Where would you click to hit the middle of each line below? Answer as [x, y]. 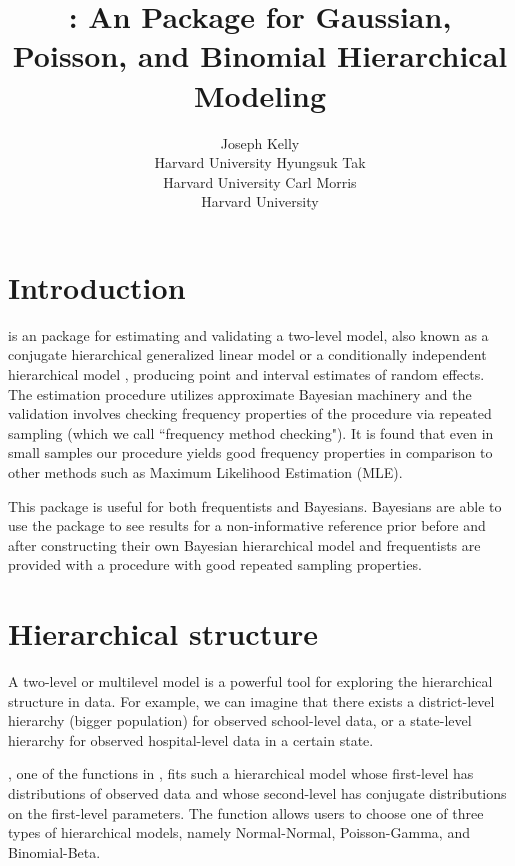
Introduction [97, 286]
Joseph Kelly [260, 142]
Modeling [260, 94]
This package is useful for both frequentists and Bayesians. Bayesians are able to [255, 505]
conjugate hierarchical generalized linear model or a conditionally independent [247, 354]
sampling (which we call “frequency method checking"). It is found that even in [251, 432]
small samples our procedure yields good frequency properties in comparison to [250, 452]
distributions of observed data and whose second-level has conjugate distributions [257, 793]
